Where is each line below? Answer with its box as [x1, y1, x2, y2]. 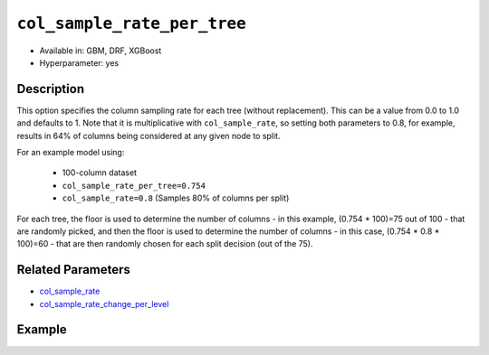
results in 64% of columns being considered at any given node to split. [16, 130, 281, 141]
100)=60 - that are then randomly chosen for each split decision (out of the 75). [16, 238, 313, 249]
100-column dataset [62, 167, 138, 178]
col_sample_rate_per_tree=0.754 [62, 181, 206, 191]
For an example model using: [16, 147, 125, 158]
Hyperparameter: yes [39, 57, 120, 68]
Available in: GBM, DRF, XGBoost [39, 45, 162, 56]
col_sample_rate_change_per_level [39, 298, 169, 309]
